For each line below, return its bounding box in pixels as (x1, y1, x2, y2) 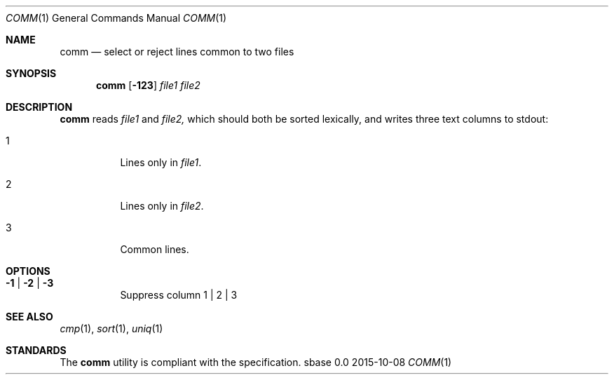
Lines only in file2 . (120, 200, 204, 212)
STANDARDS (6, 344, 67, 356)
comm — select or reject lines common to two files (60, 46, 294, 57)
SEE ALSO (6, 311, 53, 323)
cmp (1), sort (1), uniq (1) (60, 323, 163, 334)
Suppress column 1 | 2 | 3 (120, 289, 238, 301)
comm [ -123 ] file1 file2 (96, 79, 200, 91)
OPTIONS (6, 265, 50, 277)
